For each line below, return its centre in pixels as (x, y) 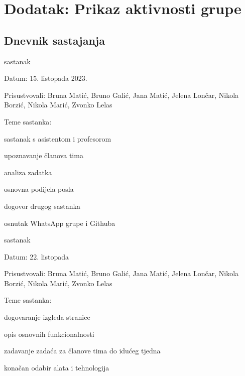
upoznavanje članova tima (44, 155)
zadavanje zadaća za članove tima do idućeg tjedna (82, 351)
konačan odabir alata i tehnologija (57, 367)
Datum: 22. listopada (37, 256)
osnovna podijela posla (39, 189)
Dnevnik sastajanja (54, 40)
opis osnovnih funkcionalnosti (49, 334)
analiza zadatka (28, 172)
